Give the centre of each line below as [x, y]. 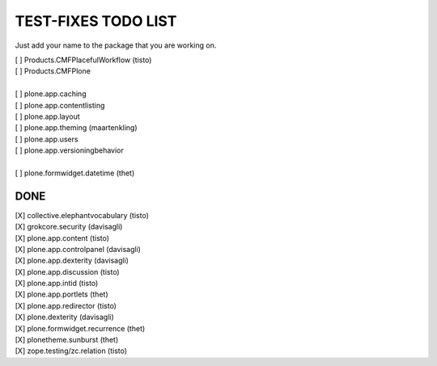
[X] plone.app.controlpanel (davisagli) [78, 249]
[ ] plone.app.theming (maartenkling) [76, 128]
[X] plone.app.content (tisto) [62, 238]
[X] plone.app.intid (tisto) [57, 284]
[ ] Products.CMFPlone [53, 71]
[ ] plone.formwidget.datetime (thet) [75, 173]
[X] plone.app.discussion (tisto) [68, 271]
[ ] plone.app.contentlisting [60, 105]
